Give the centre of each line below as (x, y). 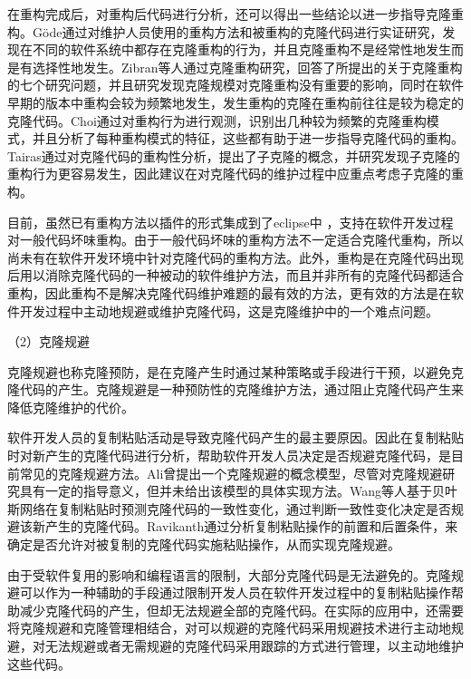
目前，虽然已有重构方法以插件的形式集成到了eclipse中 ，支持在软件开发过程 (231, 222)
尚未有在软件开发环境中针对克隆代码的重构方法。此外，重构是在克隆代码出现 (235, 257)
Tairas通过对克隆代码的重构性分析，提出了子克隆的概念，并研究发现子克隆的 (234, 155)
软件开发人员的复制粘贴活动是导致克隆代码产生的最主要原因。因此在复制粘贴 (235, 437)
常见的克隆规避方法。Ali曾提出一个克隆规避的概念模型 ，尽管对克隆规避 (231, 473)
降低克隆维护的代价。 (71, 407)
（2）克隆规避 (48, 341)
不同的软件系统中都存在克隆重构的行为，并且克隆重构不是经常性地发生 (241, 49)
